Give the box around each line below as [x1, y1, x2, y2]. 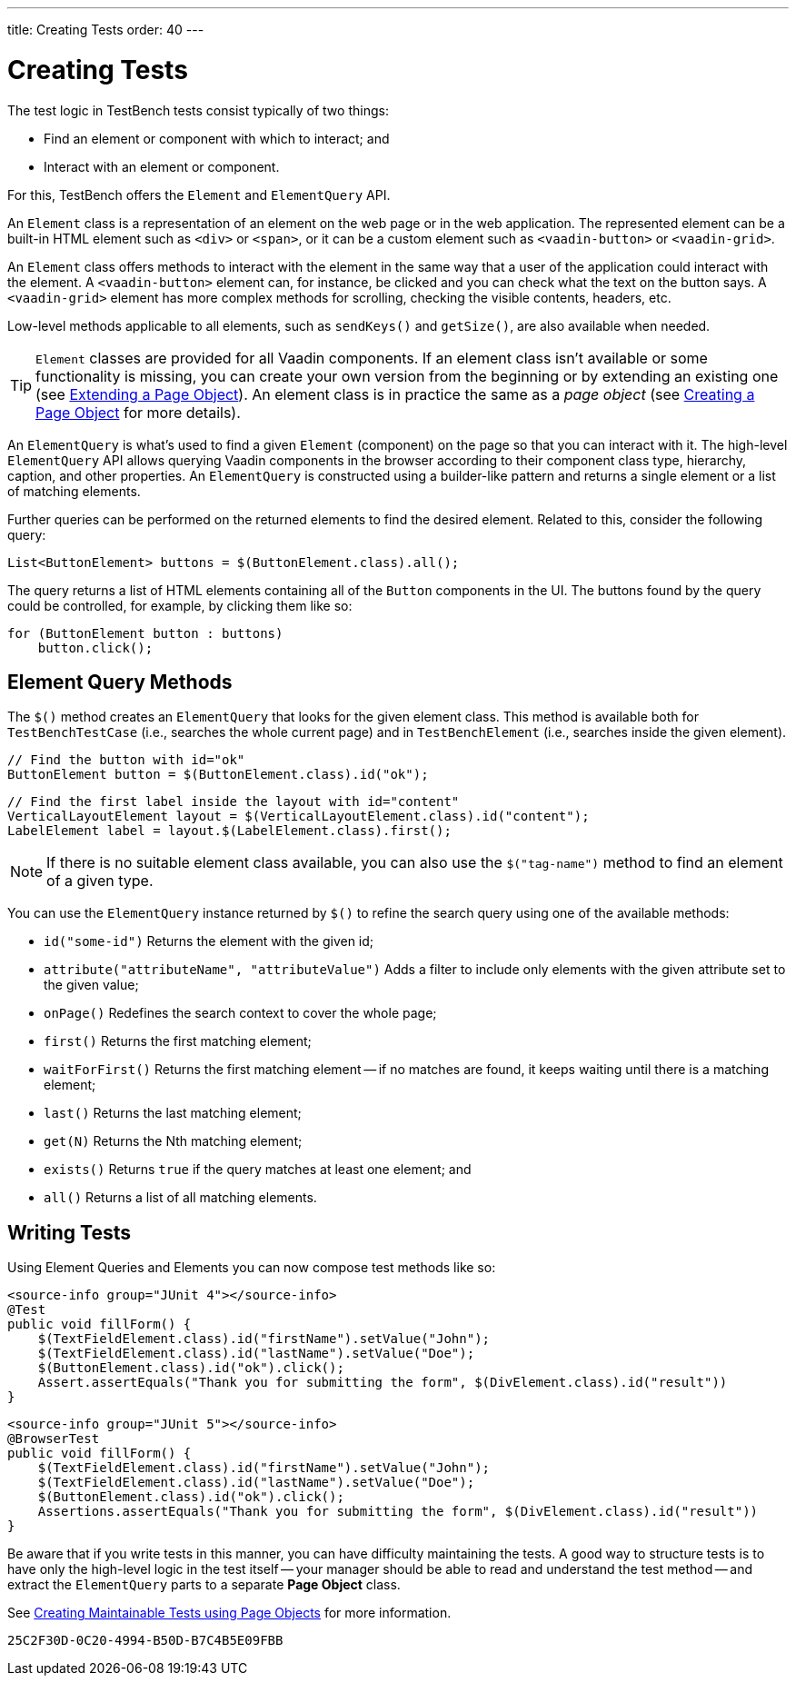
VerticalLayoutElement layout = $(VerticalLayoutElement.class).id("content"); [7, 809, 590, 824]
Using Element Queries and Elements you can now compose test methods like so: [7, 1260, 496, 1276]
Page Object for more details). [35, 403, 241, 422]
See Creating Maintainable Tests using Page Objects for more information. [7, 1605, 452, 1621]
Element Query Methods [7, 670, 233, 693]
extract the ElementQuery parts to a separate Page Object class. [7, 1577, 401, 1593]
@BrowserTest [7, 1431, 100, 1447]
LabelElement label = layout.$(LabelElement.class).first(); [7, 823, 452, 839]
